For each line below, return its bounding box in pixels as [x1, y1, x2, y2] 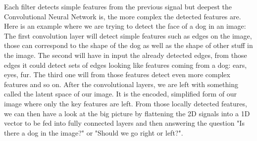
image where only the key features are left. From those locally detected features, [4, 98, 247, 108]
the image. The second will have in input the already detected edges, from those [4, 49, 247, 60]
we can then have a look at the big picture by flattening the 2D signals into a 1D [4, 108, 250, 118]
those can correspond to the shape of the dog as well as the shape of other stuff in [4, 40, 253, 50]
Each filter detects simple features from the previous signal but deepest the [4, 1, 232, 11]
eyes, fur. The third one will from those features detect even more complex [4, 69, 230, 80]
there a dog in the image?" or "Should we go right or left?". [4, 127, 183, 138]
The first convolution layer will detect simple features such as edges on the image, [4, 30, 252, 41]
